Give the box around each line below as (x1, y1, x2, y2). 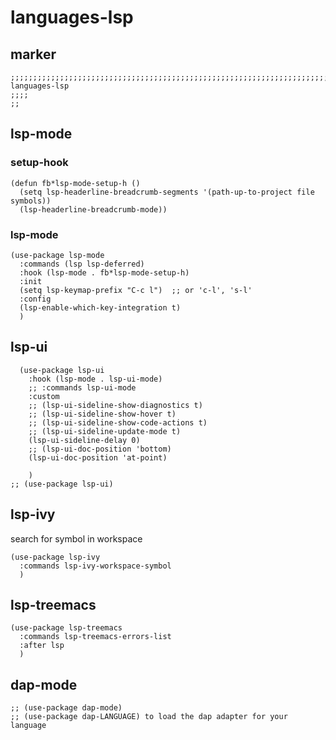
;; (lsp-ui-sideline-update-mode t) (28, 426, 182, 436)
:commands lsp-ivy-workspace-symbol (19, 561, 172, 571)
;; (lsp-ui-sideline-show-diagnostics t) (28, 400, 203, 410)
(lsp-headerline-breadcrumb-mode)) (19, 204, 168, 215)
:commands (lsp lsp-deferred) (19, 259, 145, 269)
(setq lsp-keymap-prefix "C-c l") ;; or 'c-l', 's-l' (19, 285, 253, 295)
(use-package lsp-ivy (10, 552, 101, 562)
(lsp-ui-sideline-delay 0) (28, 435, 141, 445)
